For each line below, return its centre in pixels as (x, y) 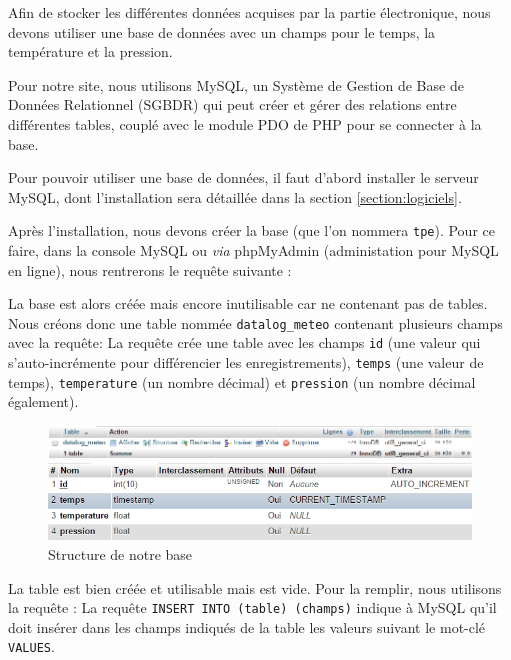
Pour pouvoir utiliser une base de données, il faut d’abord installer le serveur (243, 177)
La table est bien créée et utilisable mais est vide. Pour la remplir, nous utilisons (255, 587)
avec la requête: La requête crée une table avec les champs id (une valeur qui (244, 342)
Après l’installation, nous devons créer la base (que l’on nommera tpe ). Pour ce (251, 230)
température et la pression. (90, 51)
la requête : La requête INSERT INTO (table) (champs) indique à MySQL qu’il (252, 607)
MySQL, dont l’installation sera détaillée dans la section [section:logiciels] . (235, 196)
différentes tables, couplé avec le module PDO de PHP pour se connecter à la (245, 123)
